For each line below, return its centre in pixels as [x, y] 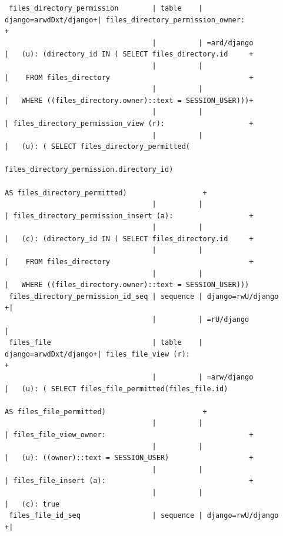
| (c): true [32, 504]
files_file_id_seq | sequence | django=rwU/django [144, 516]
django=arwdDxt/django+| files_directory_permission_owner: [125, 20]
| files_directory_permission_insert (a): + [129, 216]
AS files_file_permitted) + [106, 412]
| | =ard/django [203, 43]
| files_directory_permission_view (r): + [129, 123]
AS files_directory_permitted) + [106, 193]
